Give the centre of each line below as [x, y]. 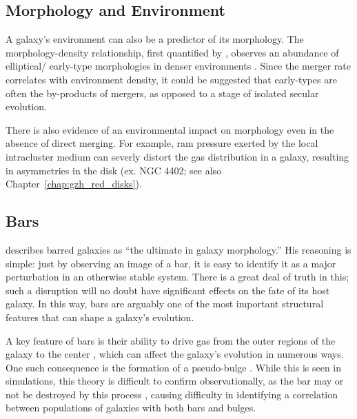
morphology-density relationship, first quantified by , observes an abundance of [172, 52]
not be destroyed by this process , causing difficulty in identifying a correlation [172, 394]
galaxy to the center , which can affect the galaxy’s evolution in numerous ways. [175, 354]
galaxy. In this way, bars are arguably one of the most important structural [165, 304]
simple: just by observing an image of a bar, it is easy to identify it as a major [171, 263]
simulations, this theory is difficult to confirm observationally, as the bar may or [175, 381]
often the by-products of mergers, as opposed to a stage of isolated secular [162, 93]
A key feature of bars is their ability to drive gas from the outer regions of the [171, 340]
